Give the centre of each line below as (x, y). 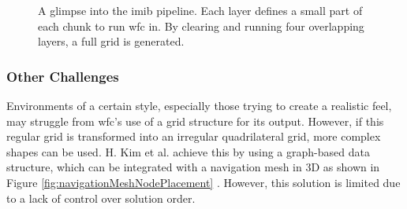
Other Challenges (63, 76)
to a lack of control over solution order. (101, 198)
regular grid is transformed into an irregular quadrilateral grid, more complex (194, 136)
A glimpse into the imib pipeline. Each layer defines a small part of (200, 10)
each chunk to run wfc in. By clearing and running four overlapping (201, 26)
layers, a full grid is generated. (111, 41)
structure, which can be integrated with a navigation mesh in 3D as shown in (193, 167)
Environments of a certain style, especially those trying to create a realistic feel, (199, 105)
